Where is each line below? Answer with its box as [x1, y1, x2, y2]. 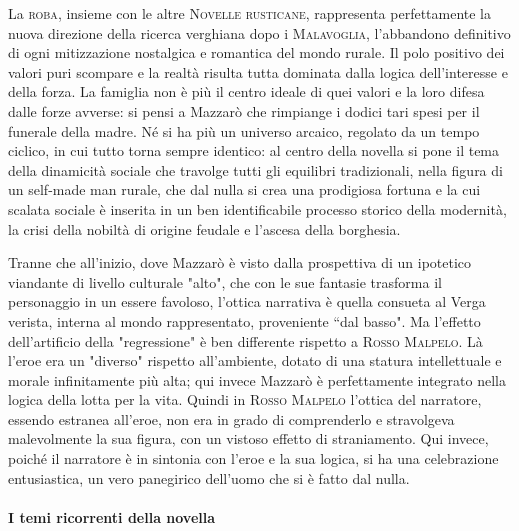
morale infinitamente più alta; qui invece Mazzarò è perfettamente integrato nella [8, 369, 506, 390]
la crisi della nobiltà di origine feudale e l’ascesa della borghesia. [8, 218, 401, 239]
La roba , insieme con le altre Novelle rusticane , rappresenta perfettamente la [8, 3, 492, 23]
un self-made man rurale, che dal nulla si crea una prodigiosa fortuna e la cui [8, 179, 481, 200]
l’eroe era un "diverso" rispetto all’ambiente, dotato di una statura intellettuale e [8, 350, 502, 371]
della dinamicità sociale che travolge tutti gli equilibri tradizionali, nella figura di [8, 159, 503, 180]
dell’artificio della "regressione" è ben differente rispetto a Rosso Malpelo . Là [8, 330, 483, 351]
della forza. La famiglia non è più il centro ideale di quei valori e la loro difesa [8, 81, 485, 102]
